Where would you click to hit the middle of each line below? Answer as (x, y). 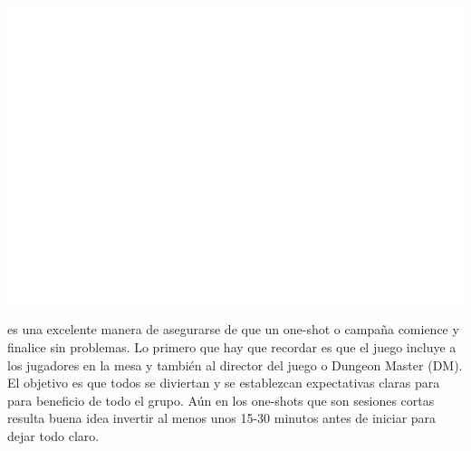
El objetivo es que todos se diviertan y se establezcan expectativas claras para (224, 383)
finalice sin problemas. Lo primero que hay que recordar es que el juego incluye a (232, 346)
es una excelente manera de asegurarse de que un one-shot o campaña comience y (233, 329)
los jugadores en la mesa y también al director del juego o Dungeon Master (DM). (235, 365)
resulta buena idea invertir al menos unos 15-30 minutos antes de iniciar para (222, 418)
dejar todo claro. (53, 435)
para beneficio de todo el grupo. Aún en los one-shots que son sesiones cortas (221, 400)
